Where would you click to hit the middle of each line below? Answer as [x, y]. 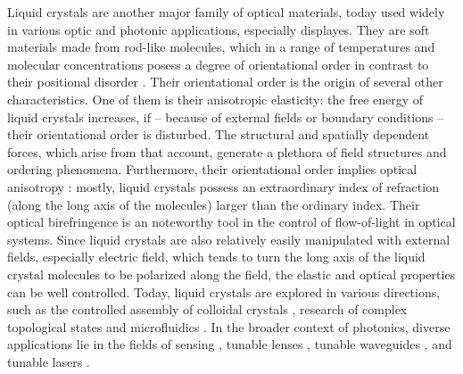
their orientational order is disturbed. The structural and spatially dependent [219, 134]
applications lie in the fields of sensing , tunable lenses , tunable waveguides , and [230, 344]
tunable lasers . [49, 361]
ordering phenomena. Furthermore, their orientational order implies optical [212, 169]
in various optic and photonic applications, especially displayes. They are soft [219, 29]
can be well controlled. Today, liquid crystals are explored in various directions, [224, 291]
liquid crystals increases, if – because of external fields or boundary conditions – [226, 116]
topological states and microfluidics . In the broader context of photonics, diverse [229, 326]
